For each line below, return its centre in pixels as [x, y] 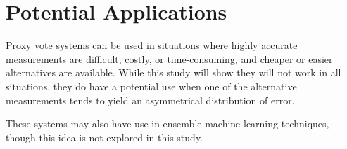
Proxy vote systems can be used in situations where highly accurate [152, 45]
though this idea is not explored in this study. [104, 137]
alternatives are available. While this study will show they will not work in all [173, 72]
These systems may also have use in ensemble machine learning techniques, [168, 123]
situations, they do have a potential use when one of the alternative [151, 86]
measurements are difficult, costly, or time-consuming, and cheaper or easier [169, 58]
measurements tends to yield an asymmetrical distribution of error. [150, 100]
